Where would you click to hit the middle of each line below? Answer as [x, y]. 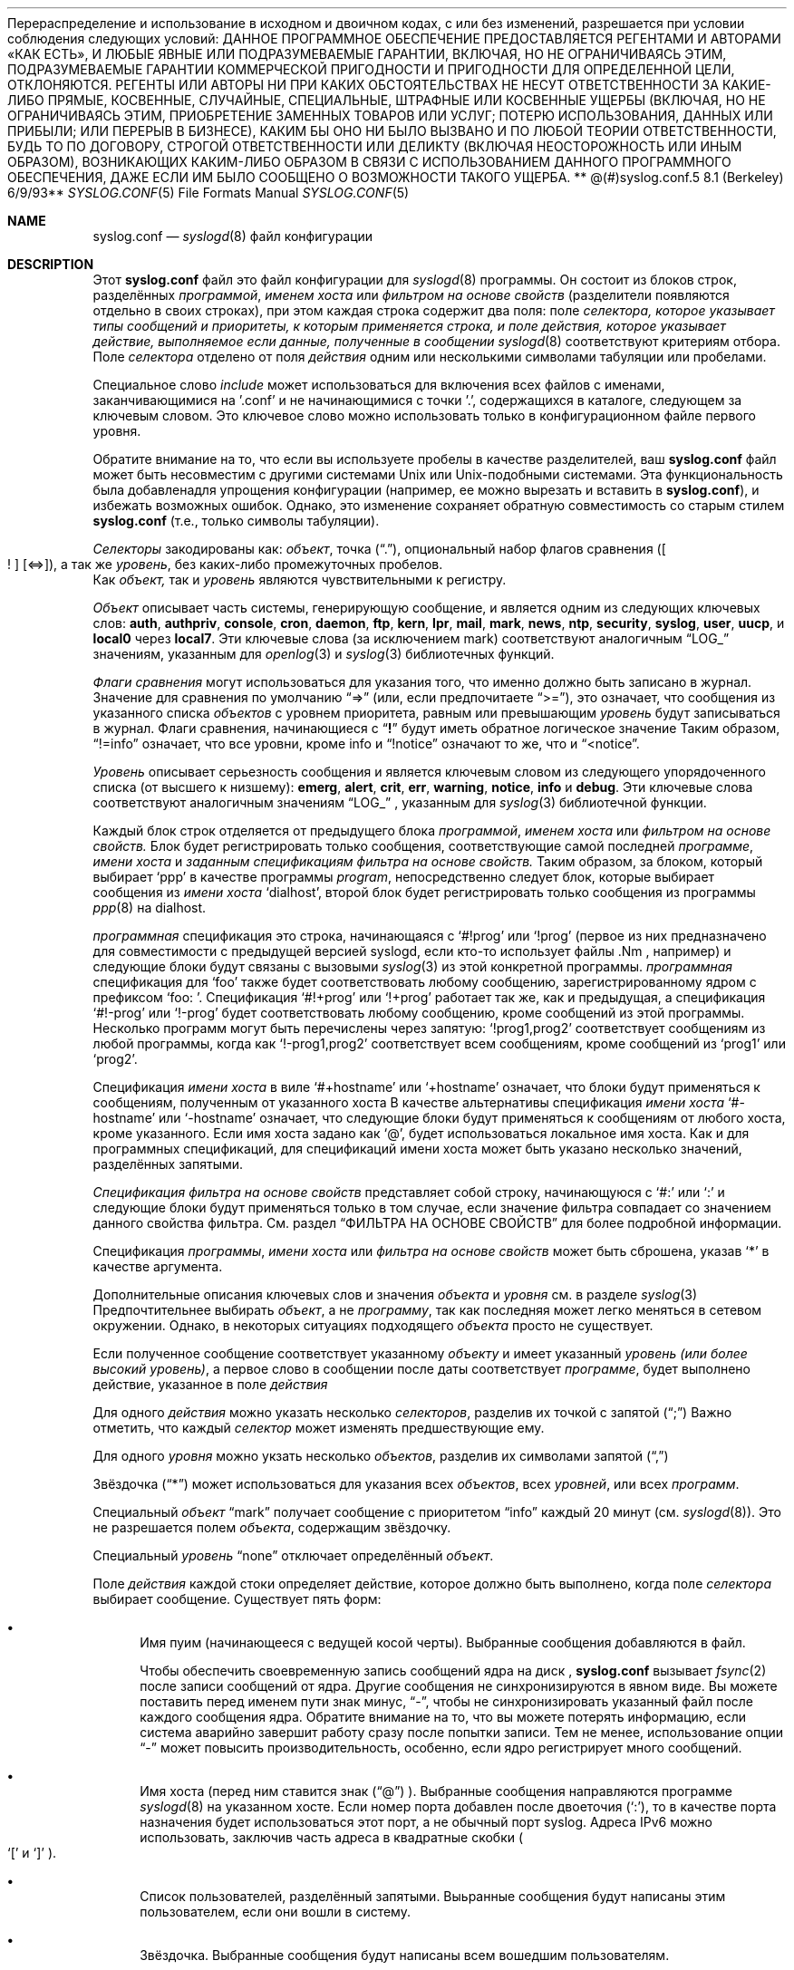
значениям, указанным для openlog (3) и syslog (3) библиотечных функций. [324, 654]
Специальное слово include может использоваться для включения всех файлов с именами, [379, 385]
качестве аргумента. [158, 1266]
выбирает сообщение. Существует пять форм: [237, 1599]
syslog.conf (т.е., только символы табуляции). [236, 521]
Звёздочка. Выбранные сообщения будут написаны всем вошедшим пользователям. [405, 1955]
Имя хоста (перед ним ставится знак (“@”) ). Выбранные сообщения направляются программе [436, 1791]
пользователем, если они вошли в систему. [275, 1912]
